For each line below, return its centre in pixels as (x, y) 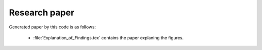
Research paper (42, 12)
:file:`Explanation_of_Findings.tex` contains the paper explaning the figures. (108, 37)
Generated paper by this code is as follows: (52, 27)
